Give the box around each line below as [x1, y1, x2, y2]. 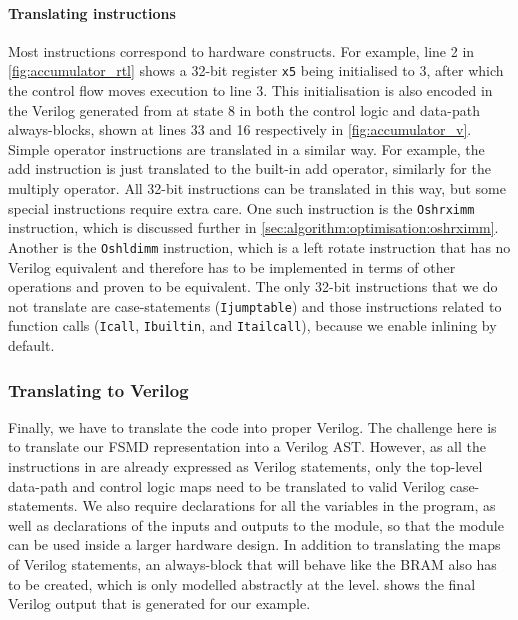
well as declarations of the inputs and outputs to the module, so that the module [8, 514, 504, 535]
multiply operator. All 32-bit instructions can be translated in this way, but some [8, 178, 506, 199]
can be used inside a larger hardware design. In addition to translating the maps [8, 534, 501, 555]
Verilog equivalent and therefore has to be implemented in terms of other [8, 256, 456, 277]
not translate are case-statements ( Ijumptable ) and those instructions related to [8, 295, 502, 316]
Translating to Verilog [8, 377, 189, 402]
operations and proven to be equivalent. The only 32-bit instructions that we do [8, 276, 498, 297]
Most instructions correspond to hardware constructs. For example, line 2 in [8, 40, 475, 61]
